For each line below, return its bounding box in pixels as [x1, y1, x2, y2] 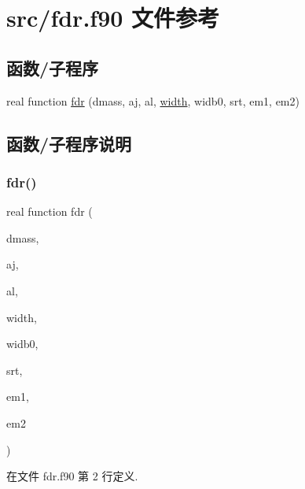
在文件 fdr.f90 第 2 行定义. [6, 468, 138, 484]
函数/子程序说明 [6, 131, 132, 155]
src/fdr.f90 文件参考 [6, 2, 220, 34]
